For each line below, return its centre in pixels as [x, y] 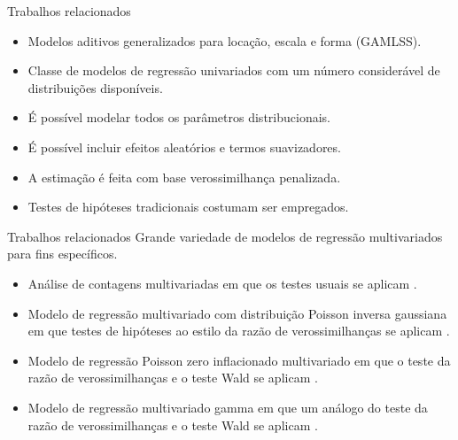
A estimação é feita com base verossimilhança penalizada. [184, 177]
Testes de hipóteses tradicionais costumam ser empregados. [188, 207]
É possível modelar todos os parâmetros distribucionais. [179, 117]
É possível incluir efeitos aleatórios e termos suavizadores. [184, 147]
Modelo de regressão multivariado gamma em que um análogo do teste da [228, 407]
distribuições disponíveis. [95, 87]
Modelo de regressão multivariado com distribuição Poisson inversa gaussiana [237, 313]
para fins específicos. [62, 254]
